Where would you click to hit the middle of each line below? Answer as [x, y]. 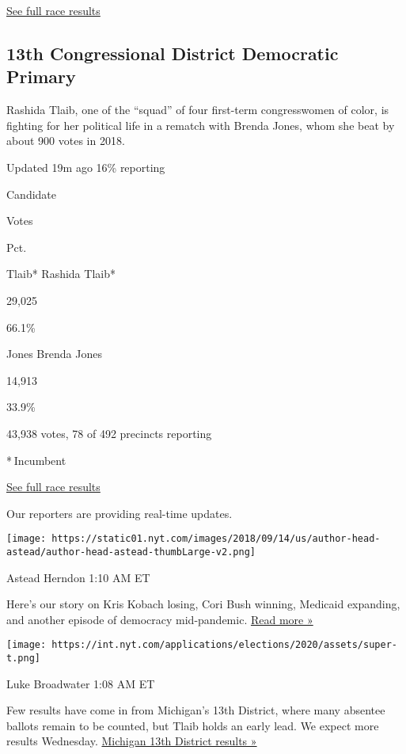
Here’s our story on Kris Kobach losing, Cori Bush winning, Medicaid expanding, [203, 604]
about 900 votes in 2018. [66, 141]
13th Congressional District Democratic [173, 53]
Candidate [32, 194]
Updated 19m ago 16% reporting [86, 167]
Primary [41, 76]
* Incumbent [36, 460]
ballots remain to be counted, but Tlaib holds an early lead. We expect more [193, 725]
